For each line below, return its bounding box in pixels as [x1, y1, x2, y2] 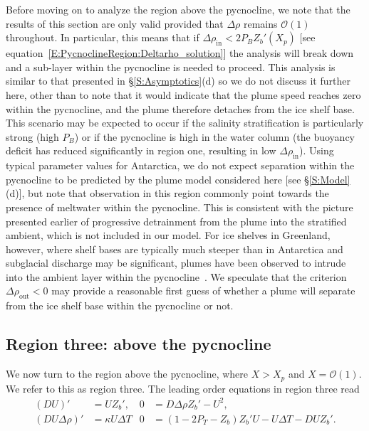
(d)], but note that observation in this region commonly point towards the [6, 186, 329, 201]
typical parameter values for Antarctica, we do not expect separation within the [6, 158, 355, 173]
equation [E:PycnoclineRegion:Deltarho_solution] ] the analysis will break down [6, 46, 354, 60]
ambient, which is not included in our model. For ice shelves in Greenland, [6, 228, 331, 243]
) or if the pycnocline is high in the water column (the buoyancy [74, 129, 355, 144]
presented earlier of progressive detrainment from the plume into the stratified [6, 213, 347, 228]
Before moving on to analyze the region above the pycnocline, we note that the [6, 2, 350, 16]
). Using [299, 143, 334, 158]
